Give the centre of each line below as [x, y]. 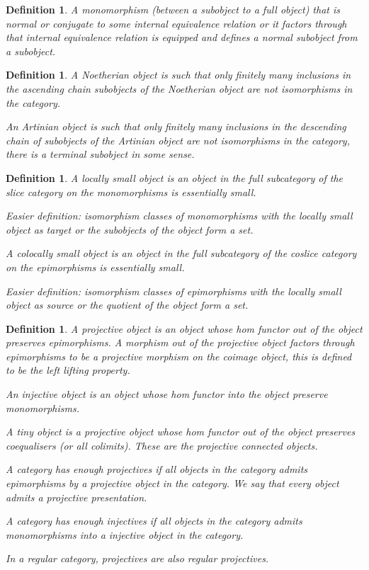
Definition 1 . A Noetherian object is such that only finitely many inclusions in [178, 75]
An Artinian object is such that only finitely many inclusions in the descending [176, 126]
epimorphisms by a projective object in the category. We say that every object [172, 483]
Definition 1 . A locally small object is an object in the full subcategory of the [175, 177]
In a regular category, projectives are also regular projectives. [137, 558]
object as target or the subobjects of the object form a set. [130, 229]
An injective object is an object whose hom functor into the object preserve [167, 394]
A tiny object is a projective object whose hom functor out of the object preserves [181, 432]
